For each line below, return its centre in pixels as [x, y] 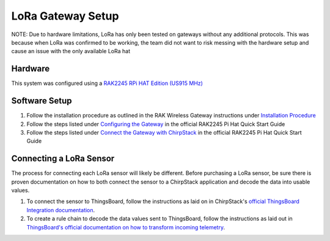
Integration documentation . [61, 210]
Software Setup [42, 101]
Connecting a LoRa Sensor [63, 159]
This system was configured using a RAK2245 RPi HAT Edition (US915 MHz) [107, 83]
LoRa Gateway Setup [65, 16]
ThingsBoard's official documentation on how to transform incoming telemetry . [126, 227]
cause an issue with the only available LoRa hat [71, 51]
